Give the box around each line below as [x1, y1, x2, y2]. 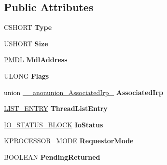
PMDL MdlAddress [4, 55, 68, 65]
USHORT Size [4, 38, 48, 48]
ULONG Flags [4, 70, 49, 81]
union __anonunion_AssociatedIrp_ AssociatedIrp [4, 87, 163, 97]
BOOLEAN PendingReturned [4, 151, 100, 162]
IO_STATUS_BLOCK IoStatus [4, 119, 103, 129]
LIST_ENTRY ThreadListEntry [4, 103, 108, 113]
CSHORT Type [4, 22, 52, 32]
